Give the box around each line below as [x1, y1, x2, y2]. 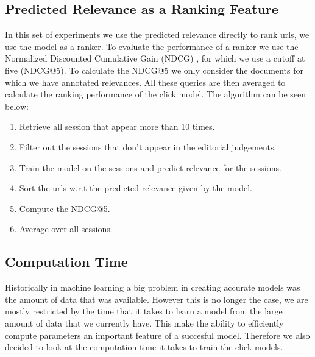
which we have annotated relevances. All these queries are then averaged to [5, 76, 286, 88]
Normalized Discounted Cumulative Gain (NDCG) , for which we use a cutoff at [5, 52, 305, 65]
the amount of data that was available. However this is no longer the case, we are [5, 292, 308, 305]
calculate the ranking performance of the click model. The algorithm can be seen [5, 88, 306, 101]
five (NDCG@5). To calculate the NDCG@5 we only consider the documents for [5, 63, 304, 76]
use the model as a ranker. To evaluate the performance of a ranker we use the [5, 40, 299, 52]
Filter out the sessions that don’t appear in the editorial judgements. [19, 140, 277, 153]
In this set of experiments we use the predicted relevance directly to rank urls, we [5, 28, 310, 41]
